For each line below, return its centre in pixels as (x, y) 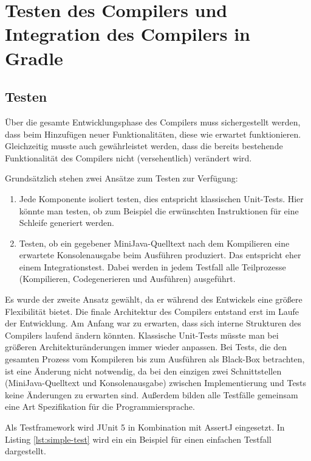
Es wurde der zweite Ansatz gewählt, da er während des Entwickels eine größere (154, 299)
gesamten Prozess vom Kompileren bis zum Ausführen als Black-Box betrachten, (155, 359)
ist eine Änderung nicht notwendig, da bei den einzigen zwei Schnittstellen (143, 371)
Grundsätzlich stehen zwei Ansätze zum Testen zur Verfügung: (121, 178)
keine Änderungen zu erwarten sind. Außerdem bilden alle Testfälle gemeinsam (152, 394)
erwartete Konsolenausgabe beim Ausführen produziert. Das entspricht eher (160, 255)
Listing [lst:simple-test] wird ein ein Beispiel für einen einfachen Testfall (138, 439)
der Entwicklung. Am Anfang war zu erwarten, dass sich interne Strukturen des (153, 323)
